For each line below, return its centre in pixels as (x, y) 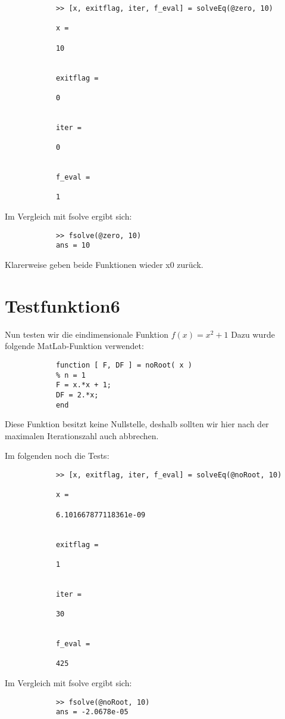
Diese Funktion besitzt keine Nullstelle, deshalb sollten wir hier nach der (137, 424)
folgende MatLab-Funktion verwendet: (74, 346)
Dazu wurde (253, 334)
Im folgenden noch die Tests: (57, 456)
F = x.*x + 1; (83, 385)
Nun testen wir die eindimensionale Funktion (87, 334)
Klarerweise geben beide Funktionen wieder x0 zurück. (104, 265)
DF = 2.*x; (77, 395)
